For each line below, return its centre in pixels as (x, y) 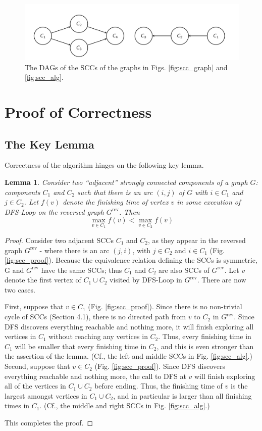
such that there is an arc (115, 192)
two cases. (20, 289)
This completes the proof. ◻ (49, 423)
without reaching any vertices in (98, 336)
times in (17, 405)
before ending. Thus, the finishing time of (159, 386)
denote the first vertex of (43, 280)
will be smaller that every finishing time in (81, 346)
